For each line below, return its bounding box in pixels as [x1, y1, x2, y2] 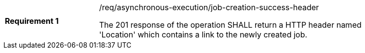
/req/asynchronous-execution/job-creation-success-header [99, 2, 319, 12]
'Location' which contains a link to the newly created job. [99, 30, 308, 39]
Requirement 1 [5, 16, 59, 26]
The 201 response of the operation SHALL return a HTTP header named [99, 20, 362, 30]
